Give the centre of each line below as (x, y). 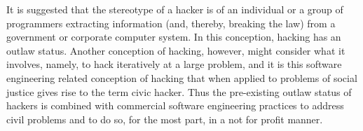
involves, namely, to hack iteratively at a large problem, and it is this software (174, 64)
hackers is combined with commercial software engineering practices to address (175, 105)
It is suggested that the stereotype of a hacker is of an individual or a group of (175, 9)
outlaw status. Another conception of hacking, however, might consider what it (176, 50)
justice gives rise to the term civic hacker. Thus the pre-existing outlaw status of (179, 91)
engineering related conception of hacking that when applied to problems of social (182, 77)
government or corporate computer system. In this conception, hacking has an (174, 37)
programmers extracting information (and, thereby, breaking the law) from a (171, 23)
